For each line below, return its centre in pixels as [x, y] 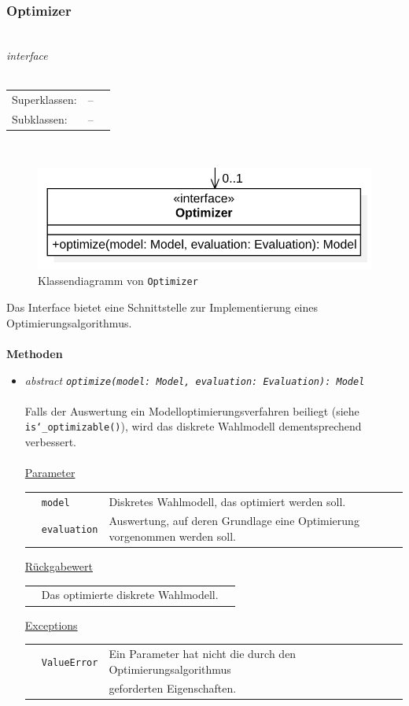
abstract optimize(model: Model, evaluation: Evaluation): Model [195, 380]
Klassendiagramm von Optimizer [118, 281]
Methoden [35, 353]
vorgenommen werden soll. [172, 536]
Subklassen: [40, 118]
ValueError [70, 662]
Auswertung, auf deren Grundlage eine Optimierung [234, 521]
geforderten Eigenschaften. [173, 688]
